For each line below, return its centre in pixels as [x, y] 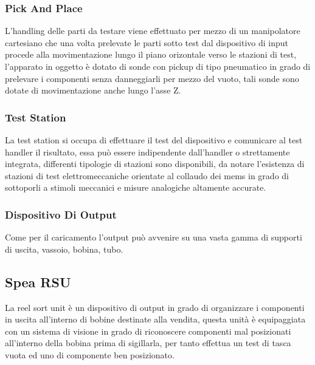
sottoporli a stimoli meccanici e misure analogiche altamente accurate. [136, 187]
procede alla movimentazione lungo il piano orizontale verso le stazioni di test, [151, 54]
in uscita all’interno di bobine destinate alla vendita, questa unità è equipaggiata [155, 319]
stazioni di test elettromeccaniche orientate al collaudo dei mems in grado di [147, 175]
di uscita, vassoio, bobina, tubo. [64, 249]
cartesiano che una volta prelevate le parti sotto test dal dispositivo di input [147, 42]
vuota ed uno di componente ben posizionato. [90, 354]
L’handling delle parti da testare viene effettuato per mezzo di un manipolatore [153, 31]
